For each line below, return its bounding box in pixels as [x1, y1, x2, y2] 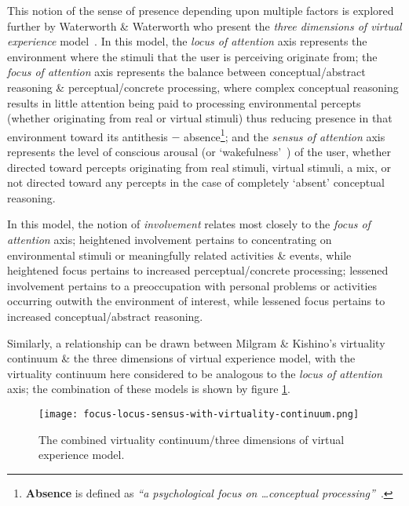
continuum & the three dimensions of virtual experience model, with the [7, 350, 356, 366]
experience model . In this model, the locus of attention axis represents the [7, 33, 367, 49]
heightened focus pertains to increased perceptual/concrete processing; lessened [7, 262, 389, 278]
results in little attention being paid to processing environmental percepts [7, 94, 361, 111]
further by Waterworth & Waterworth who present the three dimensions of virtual [7, 17, 402, 34]
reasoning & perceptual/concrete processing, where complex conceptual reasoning [7, 78, 399, 95]
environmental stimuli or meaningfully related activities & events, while [7, 246, 352, 263]
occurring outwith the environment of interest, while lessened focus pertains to [7, 293, 385, 309]
